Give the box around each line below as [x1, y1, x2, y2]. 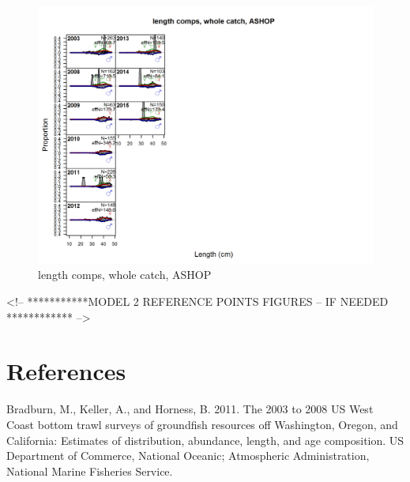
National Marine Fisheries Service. [6, 462, 173, 479]
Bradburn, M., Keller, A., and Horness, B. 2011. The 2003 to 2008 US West [6, 401, 374, 417]
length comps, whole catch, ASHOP [38, 266, 212, 283]
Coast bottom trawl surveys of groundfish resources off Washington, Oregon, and [6, 416, 398, 432]
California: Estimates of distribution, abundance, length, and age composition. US [6, 431, 404, 448]
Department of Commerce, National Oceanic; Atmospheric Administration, [6, 447, 370, 464]
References [6, 355, 126, 387]
